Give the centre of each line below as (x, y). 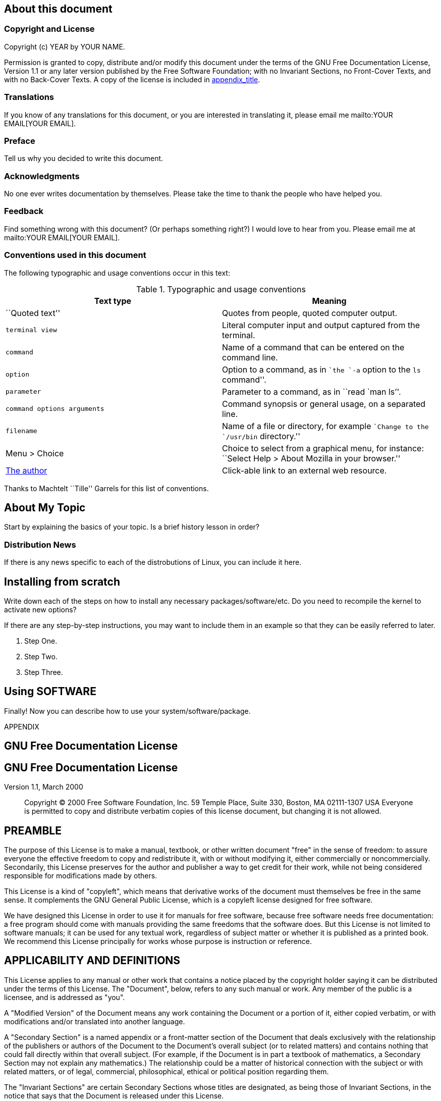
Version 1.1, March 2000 (44, 787)
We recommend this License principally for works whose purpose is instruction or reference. (158, 941)
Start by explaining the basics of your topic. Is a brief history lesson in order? (132, 527)
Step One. (41, 641)
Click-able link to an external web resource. (305, 470)
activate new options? (40, 609)
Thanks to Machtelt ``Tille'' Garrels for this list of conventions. (106, 488)
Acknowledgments (42, 176)
